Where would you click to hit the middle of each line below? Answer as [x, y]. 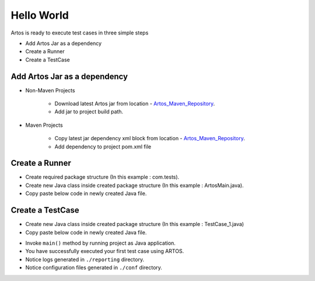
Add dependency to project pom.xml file [103, 147]
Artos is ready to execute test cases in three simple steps [80, 33]
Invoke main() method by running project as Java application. [101, 243]
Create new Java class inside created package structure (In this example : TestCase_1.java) [135, 224]
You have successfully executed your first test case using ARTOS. [105, 251]
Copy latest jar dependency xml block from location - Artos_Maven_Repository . [150, 138]
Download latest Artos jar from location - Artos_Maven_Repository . [135, 104]
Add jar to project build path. [89, 112]
